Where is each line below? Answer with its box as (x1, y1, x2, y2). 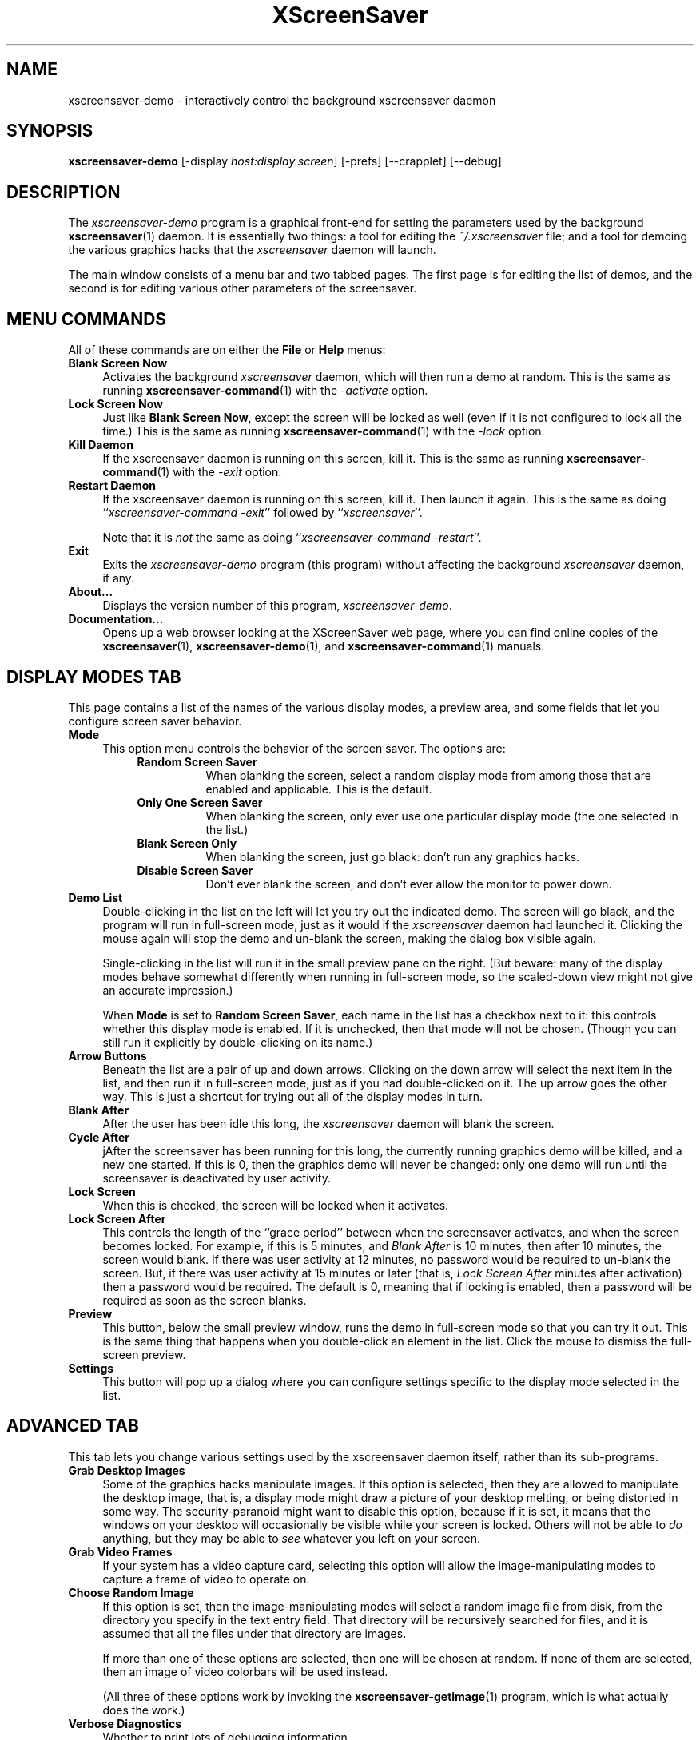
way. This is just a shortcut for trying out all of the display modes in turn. (102, 1089, 483, 1103)
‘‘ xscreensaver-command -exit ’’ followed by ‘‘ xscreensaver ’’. (102, 506, 423, 520)
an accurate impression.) (102, 983, 233, 997)
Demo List (68, 890, 123, 904)
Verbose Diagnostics (68, 1716, 182, 1730)
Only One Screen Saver (137, 795, 263, 809)
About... (68, 585, 113, 599)
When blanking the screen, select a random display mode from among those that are (205, 768, 652, 782)
